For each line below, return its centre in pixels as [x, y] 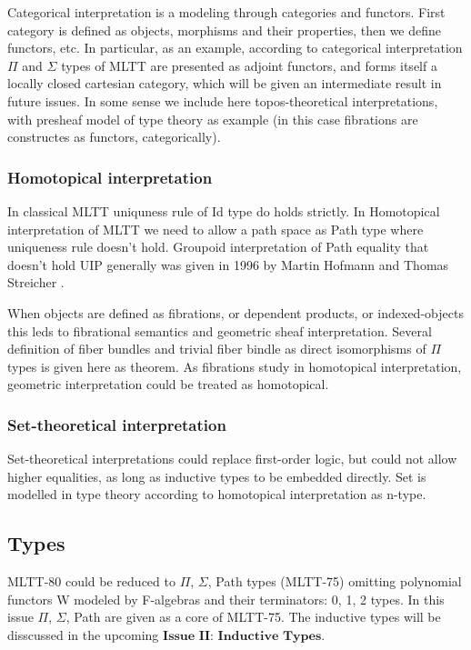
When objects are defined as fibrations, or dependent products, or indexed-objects [235, 312]
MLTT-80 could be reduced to [91, 581]
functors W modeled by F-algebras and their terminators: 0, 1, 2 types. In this [226, 599]
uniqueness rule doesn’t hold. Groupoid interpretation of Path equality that [218, 247]
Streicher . [36, 282]
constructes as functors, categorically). [114, 137]
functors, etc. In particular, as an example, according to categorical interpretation [235, 48]
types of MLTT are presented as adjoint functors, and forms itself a [249, 65]
